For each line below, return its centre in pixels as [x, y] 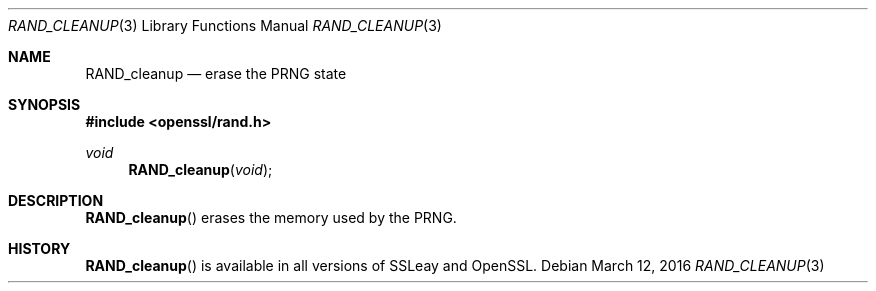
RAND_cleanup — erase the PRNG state [216, 73]
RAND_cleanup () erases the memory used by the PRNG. [271, 217]
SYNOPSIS [44, 104]
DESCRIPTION [56, 200]
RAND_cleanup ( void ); [200, 169]
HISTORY [39, 248]
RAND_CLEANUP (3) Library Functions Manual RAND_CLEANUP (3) [225, 25]
